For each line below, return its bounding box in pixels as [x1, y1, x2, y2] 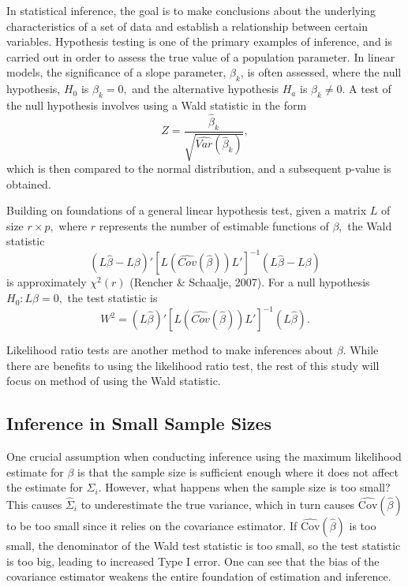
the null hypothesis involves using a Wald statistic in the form [6, 96, 307, 113]
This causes [6, 495, 62, 512]
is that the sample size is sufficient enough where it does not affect [77, 463, 399, 480]
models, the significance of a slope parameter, [6, 64, 226, 80]
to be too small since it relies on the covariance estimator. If [6, 517, 298, 533]
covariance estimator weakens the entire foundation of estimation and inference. [6, 568, 391, 585]
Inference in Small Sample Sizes [6, 411, 272, 436]
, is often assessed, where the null [240, 64, 402, 80]
